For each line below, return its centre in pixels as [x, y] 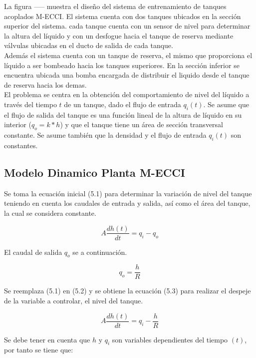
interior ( [18, 124]
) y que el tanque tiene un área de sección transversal [141, 124]
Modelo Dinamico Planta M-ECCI [95, 172]
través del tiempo [30, 104]
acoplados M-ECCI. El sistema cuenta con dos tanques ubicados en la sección [123, 16]
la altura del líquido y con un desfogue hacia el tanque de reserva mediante [119, 35]
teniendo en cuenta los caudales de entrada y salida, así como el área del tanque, [127, 203]
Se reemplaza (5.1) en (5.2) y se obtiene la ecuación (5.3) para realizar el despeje [128, 291]
